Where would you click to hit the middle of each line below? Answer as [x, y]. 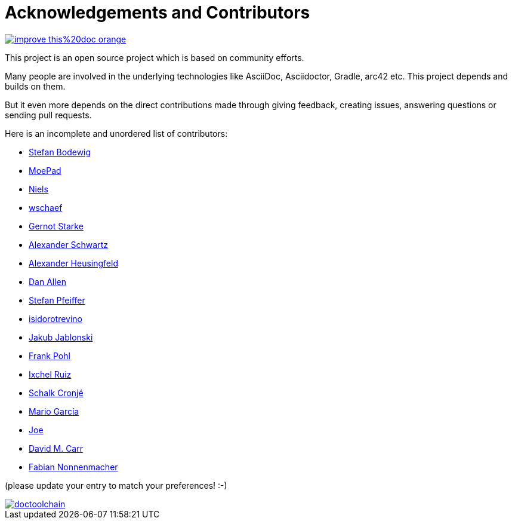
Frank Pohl [50, 356]
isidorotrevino [56, 318]
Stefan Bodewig [60, 152]
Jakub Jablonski [61, 337]
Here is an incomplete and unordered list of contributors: [116, 133]
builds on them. [35, 86]
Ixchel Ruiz [50, 374]
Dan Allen [48, 281]
